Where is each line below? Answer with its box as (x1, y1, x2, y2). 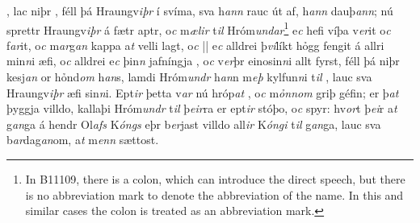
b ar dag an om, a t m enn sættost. (6, 131, 159, 148)
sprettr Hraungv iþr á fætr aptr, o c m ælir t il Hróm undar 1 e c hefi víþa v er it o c (6, 19, 391, 38)
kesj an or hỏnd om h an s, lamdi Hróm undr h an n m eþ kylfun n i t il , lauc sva (6, 68, 372, 85)
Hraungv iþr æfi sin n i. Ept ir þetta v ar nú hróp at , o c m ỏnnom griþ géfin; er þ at (6, 84, 399, 101)
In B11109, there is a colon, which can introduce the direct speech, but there (25, 171, 405, 187)
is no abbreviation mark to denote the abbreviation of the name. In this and (25, 186, 404, 203)
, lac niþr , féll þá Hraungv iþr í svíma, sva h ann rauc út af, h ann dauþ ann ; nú (6, 2, 393, 19)
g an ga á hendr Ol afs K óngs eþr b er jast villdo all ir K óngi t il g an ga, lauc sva (6, 115, 381, 132)
